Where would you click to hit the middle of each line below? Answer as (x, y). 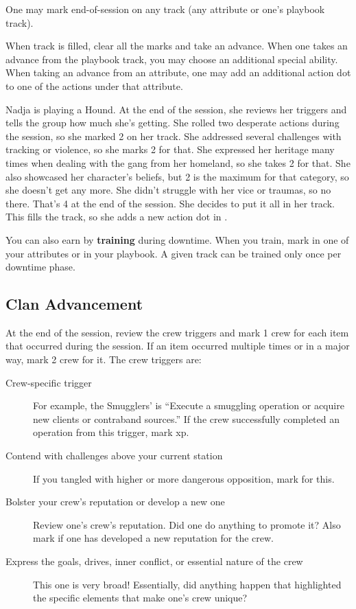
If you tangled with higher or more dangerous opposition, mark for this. (184, 478)
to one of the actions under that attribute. (94, 85)
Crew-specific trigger (49, 382)
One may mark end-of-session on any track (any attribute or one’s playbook (165, 9)
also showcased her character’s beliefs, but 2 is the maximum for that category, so (177, 176)
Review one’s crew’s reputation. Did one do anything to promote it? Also (187, 524)
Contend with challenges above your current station (114, 456)
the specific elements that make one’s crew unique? (140, 598)
